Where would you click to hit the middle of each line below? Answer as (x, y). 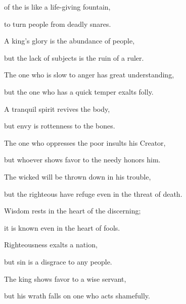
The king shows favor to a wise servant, (65, 278)
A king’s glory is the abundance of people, (69, 41)
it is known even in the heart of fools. (62, 227)
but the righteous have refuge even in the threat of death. (93, 193)
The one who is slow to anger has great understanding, (89, 75)
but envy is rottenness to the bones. (60, 126)
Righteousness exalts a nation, (51, 245)
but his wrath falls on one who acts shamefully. (77, 296)
